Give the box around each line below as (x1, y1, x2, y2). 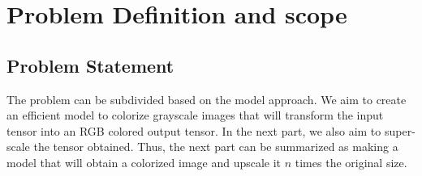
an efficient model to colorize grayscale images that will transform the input (6, 107, 384, 124)
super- (384, 122, 416, 139)
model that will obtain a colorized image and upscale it (6, 153, 282, 170)
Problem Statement (6, 52, 174, 78)
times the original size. (295, 153, 407, 170)
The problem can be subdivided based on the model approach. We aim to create (6, 90, 407, 107)
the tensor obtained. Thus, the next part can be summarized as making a (33, 138, 398, 155)
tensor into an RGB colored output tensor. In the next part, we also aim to (6, 122, 381, 139)
